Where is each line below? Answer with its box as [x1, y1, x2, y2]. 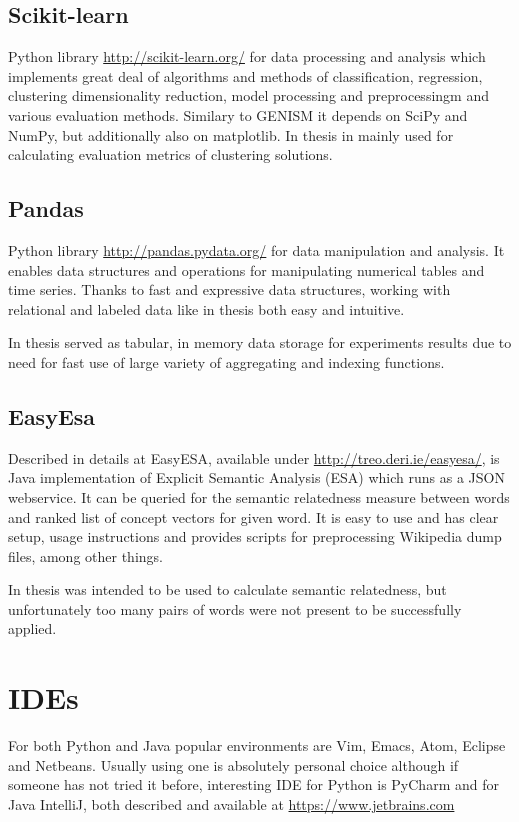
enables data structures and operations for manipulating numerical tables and [8, 259, 485, 280]
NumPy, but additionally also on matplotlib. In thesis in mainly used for [8, 124, 454, 145]
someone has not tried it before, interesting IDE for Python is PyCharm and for [8, 774, 499, 795]
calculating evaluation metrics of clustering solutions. [8, 144, 333, 165]
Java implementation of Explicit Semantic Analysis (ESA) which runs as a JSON [8, 467, 505, 488]
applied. [8, 618, 57, 639]
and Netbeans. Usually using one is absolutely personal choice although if [8, 754, 459, 775]
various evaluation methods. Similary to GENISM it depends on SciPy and [8, 104, 468, 125]
